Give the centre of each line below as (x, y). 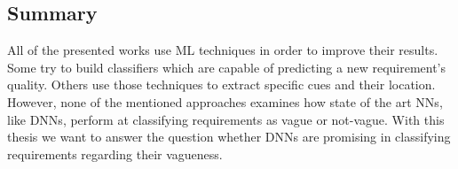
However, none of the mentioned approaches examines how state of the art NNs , (225, 101)
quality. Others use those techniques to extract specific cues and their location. (221, 84)
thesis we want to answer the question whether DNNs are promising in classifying (229, 137)
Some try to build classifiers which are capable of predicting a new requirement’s (227, 67)
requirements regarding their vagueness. (115, 154)
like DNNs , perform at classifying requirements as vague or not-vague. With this (226, 119)
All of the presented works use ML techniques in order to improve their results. (223, 50)
